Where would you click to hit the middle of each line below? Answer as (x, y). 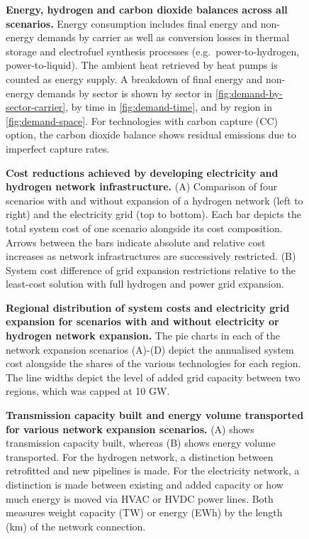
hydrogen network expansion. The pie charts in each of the (143, 336)
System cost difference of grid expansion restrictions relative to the (151, 269)
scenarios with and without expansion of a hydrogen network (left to (154, 200)
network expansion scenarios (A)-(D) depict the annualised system (150, 349)
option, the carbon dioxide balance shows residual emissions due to (151, 135)
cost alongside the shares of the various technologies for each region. (153, 363)
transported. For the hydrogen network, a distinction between (140, 456)
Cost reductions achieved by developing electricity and (142, 172)
